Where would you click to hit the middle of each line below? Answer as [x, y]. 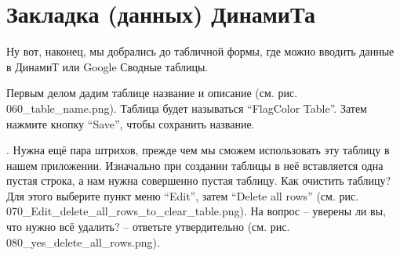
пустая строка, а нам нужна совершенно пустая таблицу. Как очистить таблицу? [199, 180]
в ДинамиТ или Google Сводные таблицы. [107, 66]
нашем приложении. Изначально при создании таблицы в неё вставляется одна [195, 165]
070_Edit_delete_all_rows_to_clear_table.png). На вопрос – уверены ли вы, [196, 211]
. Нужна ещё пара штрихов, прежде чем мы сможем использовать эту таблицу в [198, 150]
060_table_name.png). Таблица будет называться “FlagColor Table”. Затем [187, 108]
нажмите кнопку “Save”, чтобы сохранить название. [131, 123]
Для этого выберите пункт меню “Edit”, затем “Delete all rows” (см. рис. [183, 195]
